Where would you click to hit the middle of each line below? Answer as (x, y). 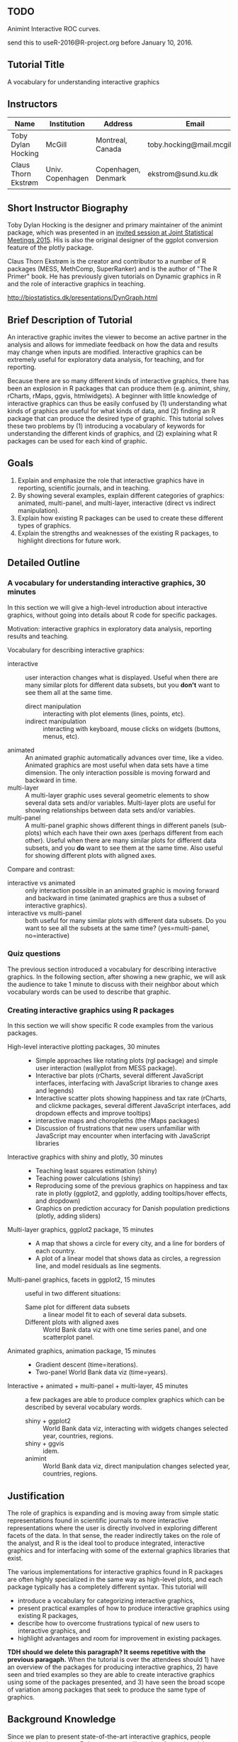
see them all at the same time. (69, 692)
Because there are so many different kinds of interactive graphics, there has (118, 381)
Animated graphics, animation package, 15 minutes (82, 1351)
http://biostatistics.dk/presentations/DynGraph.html (83, 298)
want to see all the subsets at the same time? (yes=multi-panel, (118, 928)
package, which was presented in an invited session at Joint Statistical (110, 232)
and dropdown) (58, 1201)
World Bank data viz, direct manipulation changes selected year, (136, 1466)
